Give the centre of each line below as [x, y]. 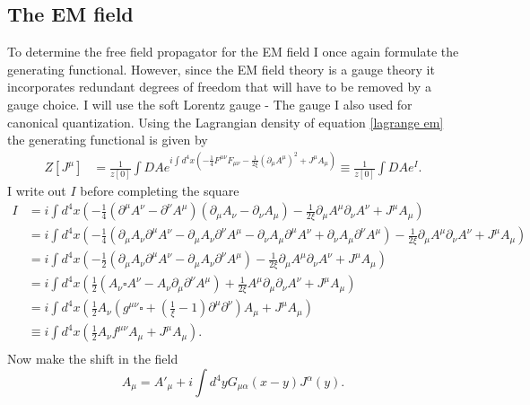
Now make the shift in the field [93, 359]
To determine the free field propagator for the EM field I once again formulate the [233, 52]
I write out [37, 190]
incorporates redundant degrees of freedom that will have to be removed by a [219, 87]
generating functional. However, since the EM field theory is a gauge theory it [221, 69]
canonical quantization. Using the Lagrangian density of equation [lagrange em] [226, 122]
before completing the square [160, 190]
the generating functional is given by [108, 140]
